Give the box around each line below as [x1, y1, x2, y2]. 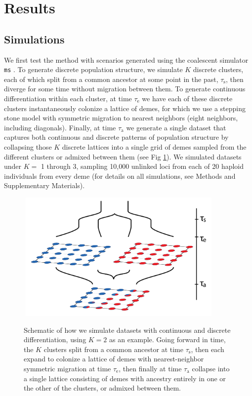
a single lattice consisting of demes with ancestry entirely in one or [24, 373, 226, 383]
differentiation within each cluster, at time [4, 93, 132, 104]
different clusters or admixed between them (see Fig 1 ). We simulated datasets [4, 151, 242, 161]
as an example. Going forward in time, [109, 334, 226, 345]
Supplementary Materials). [4, 180, 85, 191]
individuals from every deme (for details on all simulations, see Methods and [4, 170, 236, 181]
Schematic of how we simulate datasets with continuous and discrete [24, 324, 231, 335]
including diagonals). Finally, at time [4, 122, 116, 132]
